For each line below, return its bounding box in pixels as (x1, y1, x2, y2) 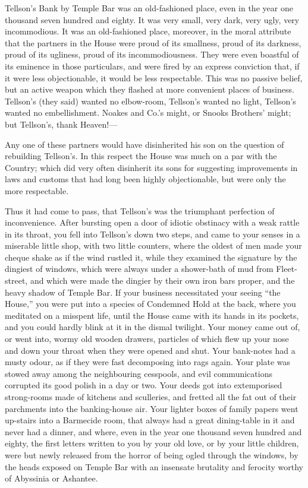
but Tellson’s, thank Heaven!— (5, 118, 118, 130)
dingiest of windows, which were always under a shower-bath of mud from (5, 262, 274, 275)
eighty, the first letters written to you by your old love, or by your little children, (5, 437, 299, 449)
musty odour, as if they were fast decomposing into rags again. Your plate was (5, 356, 291, 368)
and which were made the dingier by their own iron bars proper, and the (30, 274, 295, 287)
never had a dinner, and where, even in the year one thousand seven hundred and (5, 425, 302, 438)
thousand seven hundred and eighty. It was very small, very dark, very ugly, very (5, 13, 300, 26)
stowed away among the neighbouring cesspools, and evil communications (5, 367, 272, 379)
